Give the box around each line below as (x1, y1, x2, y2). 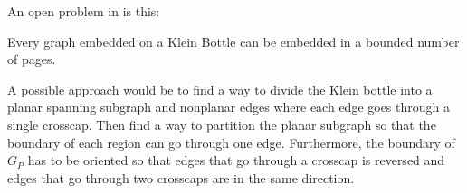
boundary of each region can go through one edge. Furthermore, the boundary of (7, 133, 455, 152)
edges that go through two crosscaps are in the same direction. (7, 168, 355, 187)
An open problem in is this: (7, 2, 160, 20)
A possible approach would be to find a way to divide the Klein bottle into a (7, 79, 433, 98)
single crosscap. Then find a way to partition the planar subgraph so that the (7, 115, 436, 133)
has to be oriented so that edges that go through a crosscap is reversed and (27, 151, 445, 170)
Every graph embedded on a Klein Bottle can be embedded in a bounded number (7, 32, 460, 51)
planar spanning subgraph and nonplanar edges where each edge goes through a (7, 97, 450, 116)
